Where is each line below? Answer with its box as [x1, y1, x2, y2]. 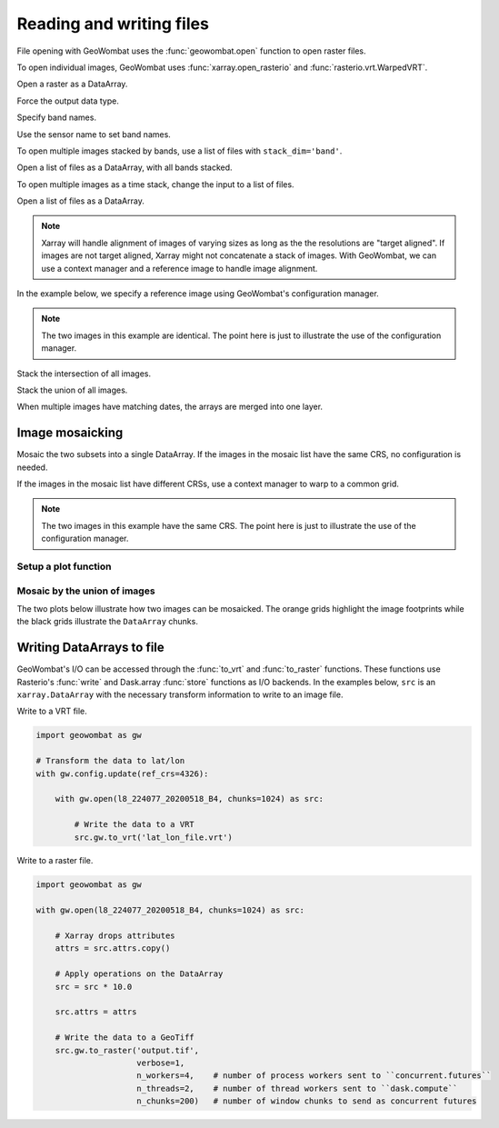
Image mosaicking [16, 425, 124, 441]
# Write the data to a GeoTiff [55, 1033, 195, 1043]
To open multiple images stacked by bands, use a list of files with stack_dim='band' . [16, 145, 343, 156]
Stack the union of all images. [16, 384, 128, 395]
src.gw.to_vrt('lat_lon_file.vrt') [74, 832, 234, 843]
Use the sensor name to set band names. [16, 128, 172, 140]
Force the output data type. [16, 95, 120, 106]
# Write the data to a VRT [74, 819, 195, 830]
